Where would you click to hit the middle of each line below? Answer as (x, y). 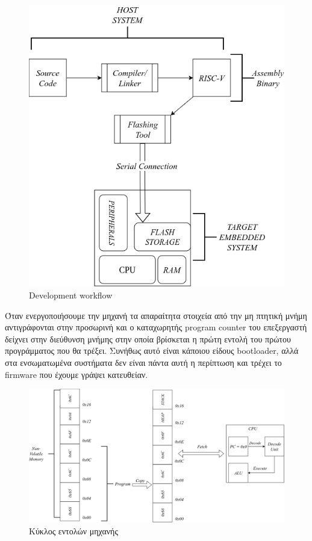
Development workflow (71, 295)
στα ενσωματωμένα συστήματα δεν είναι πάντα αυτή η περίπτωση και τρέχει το (143, 362)
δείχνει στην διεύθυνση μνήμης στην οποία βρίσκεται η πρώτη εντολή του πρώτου (148, 339)
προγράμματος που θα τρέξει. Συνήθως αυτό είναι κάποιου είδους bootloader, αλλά (152, 351)
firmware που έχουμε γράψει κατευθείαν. (76, 374)
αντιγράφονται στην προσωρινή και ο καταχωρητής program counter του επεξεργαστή (156, 327)
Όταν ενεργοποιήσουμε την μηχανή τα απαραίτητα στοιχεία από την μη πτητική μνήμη (156, 315)
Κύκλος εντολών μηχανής (73, 530)
